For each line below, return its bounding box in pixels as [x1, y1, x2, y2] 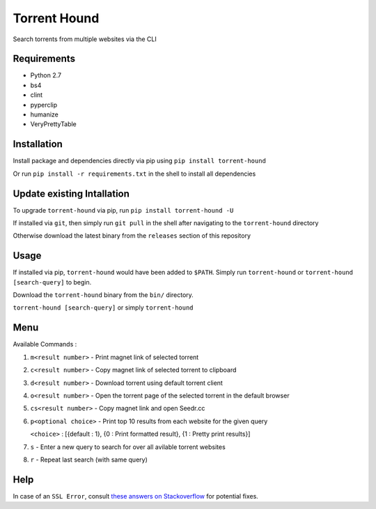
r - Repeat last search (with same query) [30, 455, 148, 464]
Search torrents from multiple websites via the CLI [13, 35, 157, 43]
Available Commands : [13, 340, 77, 349]
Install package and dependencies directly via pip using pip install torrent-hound [13, 157, 266, 165]
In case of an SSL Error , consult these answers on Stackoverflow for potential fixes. [13, 492, 259, 500]
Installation [13, 138, 63, 150]
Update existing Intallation [13, 188, 130, 199]
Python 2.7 [30, 71, 62, 79]
